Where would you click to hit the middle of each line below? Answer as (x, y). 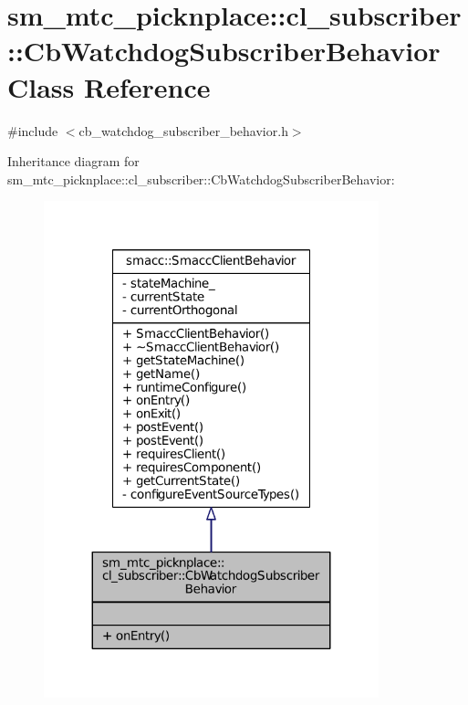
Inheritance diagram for (73, 161)
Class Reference (109, 86)
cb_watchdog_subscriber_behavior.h (183, 130)
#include (33, 130)
